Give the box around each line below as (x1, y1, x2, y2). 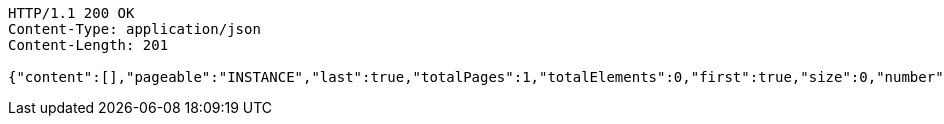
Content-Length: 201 (8, 37, 169, 53)
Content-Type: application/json (8, 21, 261, 37)
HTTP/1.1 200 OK (8, 5, 135, 21)
